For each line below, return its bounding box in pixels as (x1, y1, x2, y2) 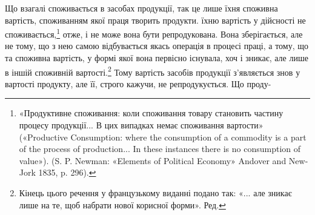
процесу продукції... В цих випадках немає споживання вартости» (19, 119, 264, 131)
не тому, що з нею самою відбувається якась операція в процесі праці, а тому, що (5, 39, 309, 52)
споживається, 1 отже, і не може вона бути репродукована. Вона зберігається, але (5, 26, 303, 40)
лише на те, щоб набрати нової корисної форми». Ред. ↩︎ (19, 198, 226, 211)
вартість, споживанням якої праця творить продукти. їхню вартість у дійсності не (5, 13, 306, 26)
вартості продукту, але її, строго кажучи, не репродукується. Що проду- (5, 77, 271, 90)
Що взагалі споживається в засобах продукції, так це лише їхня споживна (5, 2, 278, 14)
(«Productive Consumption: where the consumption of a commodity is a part (19, 130, 307, 143)
